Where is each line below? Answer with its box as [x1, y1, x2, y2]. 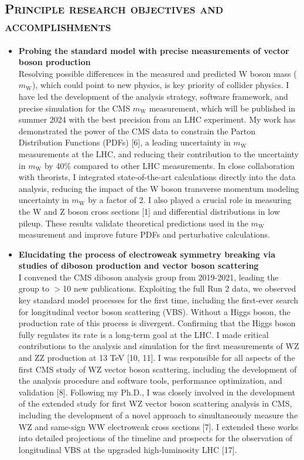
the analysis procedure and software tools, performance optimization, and [18, 374, 282, 387]
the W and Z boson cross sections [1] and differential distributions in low [18, 205, 280, 217]
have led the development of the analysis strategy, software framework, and [18, 90, 288, 102]
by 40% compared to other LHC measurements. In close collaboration [44, 159, 295, 171]
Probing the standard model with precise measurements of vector [18, 44, 289, 56]
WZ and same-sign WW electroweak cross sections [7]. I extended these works [18, 420, 299, 432]
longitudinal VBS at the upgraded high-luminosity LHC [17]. [18, 443, 237, 455]
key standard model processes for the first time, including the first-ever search [18, 294, 298, 306]
